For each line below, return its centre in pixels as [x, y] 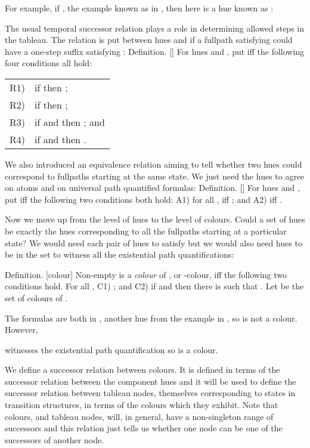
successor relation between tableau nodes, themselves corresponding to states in [150, 393]
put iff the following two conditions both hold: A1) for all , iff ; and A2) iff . [143, 199]
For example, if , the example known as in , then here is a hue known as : [139, 8]
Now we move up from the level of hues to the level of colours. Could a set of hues [155, 219]
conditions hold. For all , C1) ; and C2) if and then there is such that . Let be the [154, 286]
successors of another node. [55, 439]
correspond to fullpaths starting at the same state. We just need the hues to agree [155, 176]
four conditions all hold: [48, 63]
